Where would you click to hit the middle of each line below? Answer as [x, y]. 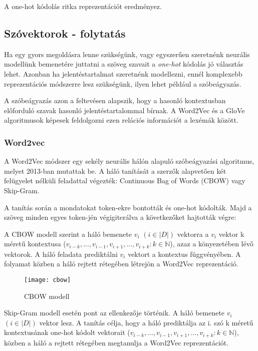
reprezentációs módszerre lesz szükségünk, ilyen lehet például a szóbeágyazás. [123, 83]
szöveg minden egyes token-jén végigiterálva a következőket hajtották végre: [120, 217]
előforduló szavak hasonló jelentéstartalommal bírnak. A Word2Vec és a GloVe [124, 110]
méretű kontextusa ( [35, 244]
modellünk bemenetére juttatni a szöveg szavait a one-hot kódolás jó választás [124, 64]
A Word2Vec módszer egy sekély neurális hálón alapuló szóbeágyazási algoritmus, [129, 161]
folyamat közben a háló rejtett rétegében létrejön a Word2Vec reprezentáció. [121, 264]
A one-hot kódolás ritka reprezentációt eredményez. [83, 6]
